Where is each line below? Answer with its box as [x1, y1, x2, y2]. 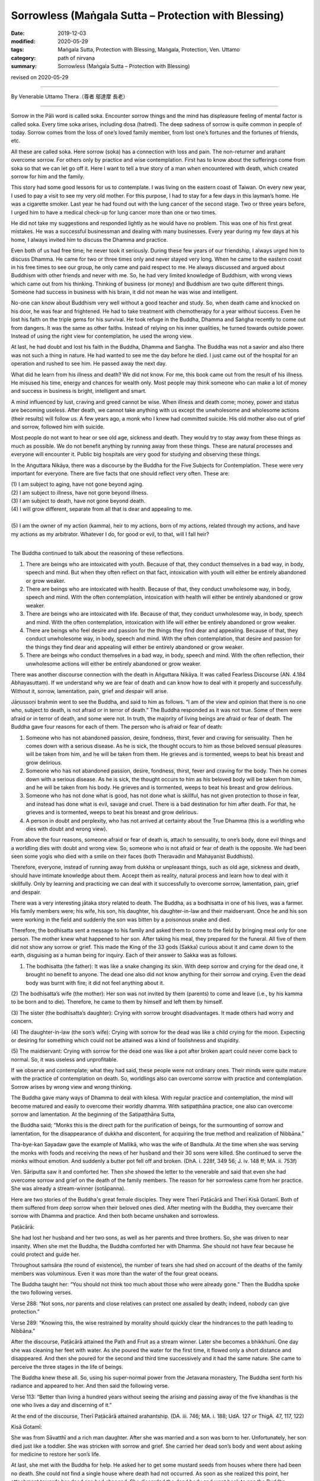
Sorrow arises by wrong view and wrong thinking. [11, 1083, 133, 1090]
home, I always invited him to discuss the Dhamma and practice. [11, 236, 168, 243]
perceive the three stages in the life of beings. [11, 1363, 124, 1370]
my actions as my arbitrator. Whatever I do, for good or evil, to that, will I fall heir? [11, 530, 210, 537]
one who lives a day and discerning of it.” [11, 1402, 112, 1409]
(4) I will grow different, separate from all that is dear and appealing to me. [11, 505, 193, 512]
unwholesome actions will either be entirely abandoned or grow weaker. [25, 660, 201, 667]
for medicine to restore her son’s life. [11, 1451, 101, 1458]
